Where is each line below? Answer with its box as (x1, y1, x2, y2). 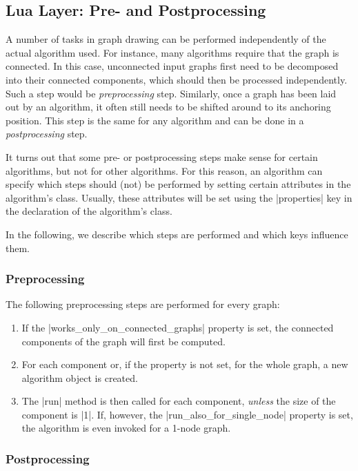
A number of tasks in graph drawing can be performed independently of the (6, 32, 326, 46)
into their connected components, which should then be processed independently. (6, 72, 348, 86)
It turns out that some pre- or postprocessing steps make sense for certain (6, 149, 318, 164)
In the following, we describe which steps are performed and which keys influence (6, 227, 348, 241)
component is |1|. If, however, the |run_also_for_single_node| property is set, (21, 407, 353, 421)
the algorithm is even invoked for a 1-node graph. (21, 421, 231, 435)
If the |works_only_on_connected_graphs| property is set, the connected (21, 320, 334, 334)
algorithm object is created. (21, 370, 138, 385)
